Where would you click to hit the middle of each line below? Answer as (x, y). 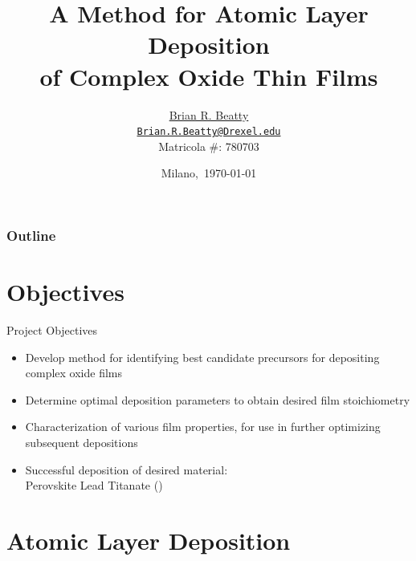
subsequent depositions (82, 442)
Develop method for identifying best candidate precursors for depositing (202, 357)
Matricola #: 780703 (209, 146)
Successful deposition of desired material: (126, 469)
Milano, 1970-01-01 (209, 173)
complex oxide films (74, 373)
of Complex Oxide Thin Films (209, 76)
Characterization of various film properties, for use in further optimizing (203, 427)
